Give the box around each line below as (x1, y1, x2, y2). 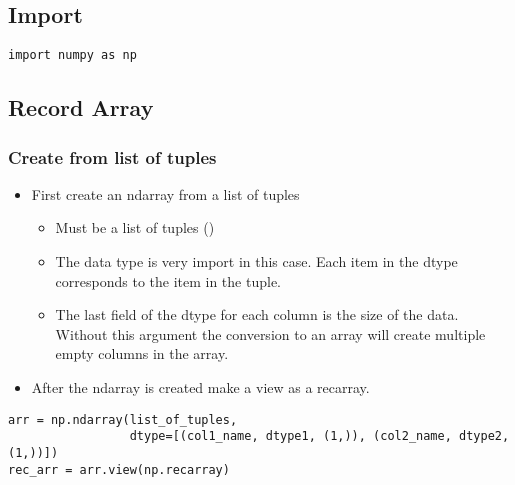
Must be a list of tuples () (55, 217, 215, 238)
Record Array (8, 92, 154, 123)
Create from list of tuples (8, 144, 217, 169)
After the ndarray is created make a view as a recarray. (31, 377, 370, 398)
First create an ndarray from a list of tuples (31, 183, 300, 204)
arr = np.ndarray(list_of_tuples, (8, 412, 238, 427)
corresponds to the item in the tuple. (55, 270, 281, 291)
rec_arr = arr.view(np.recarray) (8, 462, 230, 477)
